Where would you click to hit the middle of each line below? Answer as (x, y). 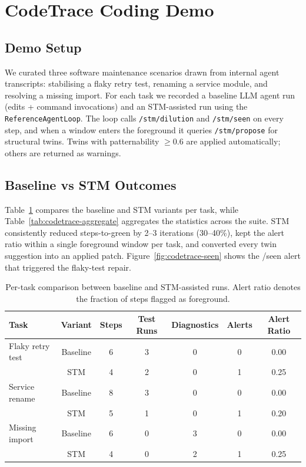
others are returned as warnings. (63, 152)
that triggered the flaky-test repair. (68, 267)
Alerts (240, 325)
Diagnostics (195, 325)
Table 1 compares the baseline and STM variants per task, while (122, 209)
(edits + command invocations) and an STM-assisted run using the (126, 106)
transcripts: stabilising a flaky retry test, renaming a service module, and (136, 83)
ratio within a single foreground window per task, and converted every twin (141, 244)
